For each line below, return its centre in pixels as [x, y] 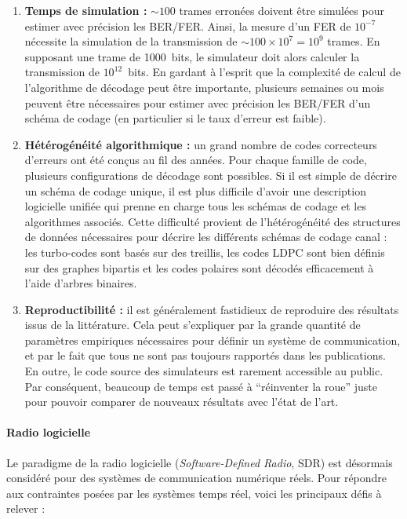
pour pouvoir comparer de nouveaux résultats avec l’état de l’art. [182, 402]
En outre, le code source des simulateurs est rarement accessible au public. [204, 371]
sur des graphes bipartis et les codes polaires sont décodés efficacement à [199, 267]
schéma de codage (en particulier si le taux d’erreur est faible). [175, 118]
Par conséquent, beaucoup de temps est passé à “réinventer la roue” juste [201, 386]
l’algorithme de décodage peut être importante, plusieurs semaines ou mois [204, 87]
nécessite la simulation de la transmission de [131, 41]
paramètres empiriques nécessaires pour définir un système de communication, [213, 340]
